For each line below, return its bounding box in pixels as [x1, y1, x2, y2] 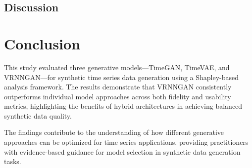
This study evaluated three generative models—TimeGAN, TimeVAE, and [4, 62, 230, 72]
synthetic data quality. [4, 110, 72, 121]
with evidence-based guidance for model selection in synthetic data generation [4, 146, 241, 157]
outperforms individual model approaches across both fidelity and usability [4, 91, 231, 101]
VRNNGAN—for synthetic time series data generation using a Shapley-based [4, 72, 239, 82]
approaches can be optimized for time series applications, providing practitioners [4, 137, 249, 147]
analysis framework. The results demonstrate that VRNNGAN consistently [4, 82, 232, 92]
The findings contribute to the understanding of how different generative [4, 127, 224, 137]
